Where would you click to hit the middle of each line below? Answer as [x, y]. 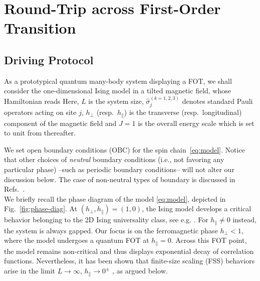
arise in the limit [30, 271]
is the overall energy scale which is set [196, 123]
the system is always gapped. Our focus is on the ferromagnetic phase [111, 230]
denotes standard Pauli [217, 101]
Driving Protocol [49, 59]
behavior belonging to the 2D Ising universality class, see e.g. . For [106, 220]
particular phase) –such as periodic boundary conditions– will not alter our [119, 169]
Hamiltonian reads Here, [42, 101]
